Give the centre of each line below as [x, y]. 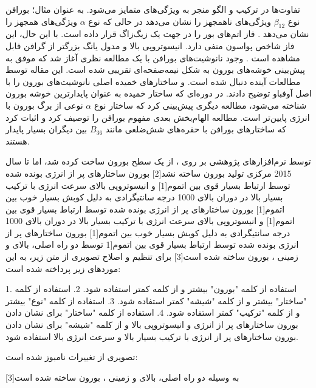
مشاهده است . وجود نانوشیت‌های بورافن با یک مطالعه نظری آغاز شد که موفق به [153, 57]
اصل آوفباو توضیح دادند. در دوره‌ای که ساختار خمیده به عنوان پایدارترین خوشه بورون [159, 93]
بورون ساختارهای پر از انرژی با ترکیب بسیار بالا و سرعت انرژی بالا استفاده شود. [152, 336]
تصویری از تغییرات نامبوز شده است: [72, 357]
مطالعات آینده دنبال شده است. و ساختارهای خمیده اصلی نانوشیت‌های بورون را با [153, 81]
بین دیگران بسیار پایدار [46, 129]
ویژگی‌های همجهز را [41, 21]
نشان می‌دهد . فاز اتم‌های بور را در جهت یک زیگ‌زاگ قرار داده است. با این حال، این [157, 34]
